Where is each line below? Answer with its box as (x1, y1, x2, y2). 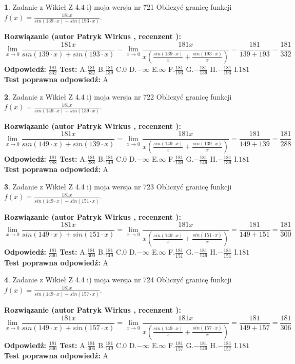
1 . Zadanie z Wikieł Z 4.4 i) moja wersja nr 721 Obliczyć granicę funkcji (4, 2, 232, 12)
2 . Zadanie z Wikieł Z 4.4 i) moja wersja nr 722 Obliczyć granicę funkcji (4, 91, 232, 102)
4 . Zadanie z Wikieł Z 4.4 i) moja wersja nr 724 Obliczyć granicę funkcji (4, 274, 232, 285)
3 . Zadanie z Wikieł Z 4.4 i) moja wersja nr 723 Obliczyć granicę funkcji (4, 181, 232, 191)
